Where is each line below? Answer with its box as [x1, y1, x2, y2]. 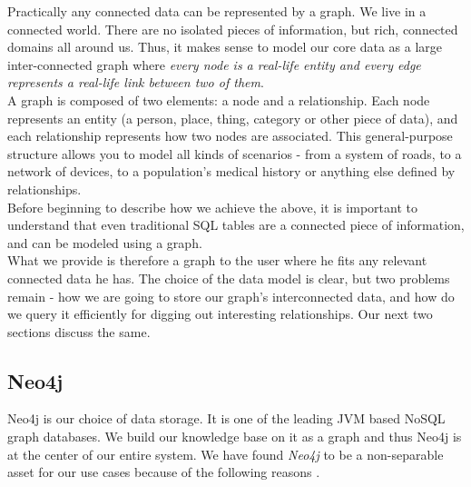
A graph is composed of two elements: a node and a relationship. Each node [7, 90, 430, 109]
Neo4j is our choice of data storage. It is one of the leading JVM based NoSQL [7, 409, 446, 428]
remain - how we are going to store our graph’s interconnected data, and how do [7, 286, 455, 305]
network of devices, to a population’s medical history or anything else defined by [7, 162, 456, 181]
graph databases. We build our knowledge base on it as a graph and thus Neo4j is [7, 427, 462, 446]
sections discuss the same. [7, 322, 151, 341]
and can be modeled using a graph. [7, 233, 202, 252]
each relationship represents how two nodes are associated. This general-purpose [7, 126, 453, 145]
